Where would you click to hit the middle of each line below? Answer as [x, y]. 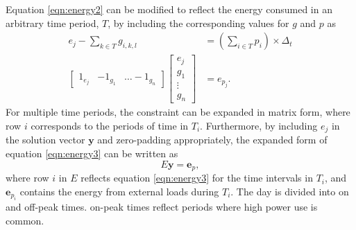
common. [25, 220]
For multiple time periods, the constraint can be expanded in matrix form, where [178, 112]
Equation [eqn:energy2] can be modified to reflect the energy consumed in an [169, 9]
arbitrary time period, [52, 23]
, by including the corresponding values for [198, 23]
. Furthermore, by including [259, 126]
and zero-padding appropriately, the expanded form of [212, 140]
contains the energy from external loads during [119, 191]
